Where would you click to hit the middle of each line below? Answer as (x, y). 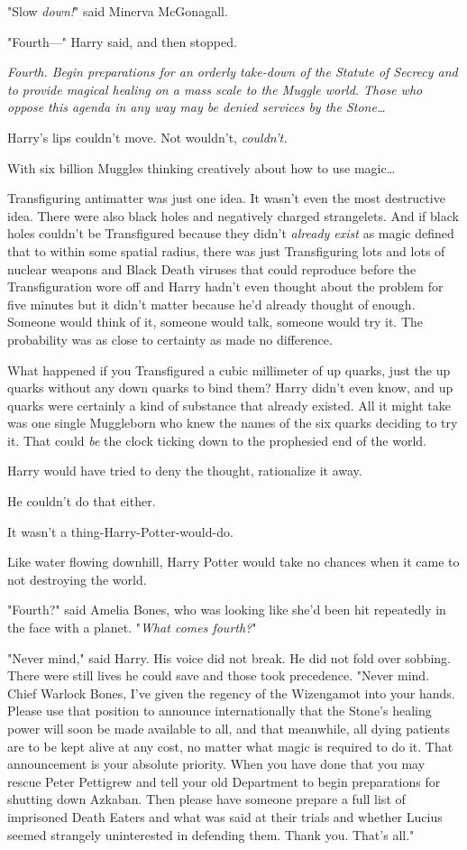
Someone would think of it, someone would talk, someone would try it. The (215, 322)
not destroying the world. (77, 579)
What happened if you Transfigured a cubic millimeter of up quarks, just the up (229, 370)
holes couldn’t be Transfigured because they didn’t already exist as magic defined (231, 233)
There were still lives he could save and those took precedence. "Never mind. (219, 675)
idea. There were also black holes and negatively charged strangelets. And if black (233, 215)
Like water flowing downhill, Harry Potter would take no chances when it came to (233, 562)
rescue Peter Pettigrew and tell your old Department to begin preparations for (224, 781)
